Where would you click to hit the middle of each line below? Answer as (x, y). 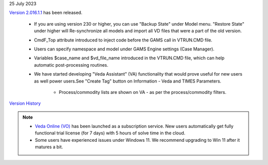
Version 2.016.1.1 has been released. (46, 13)
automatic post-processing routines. (71, 65)
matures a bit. (49, 147)
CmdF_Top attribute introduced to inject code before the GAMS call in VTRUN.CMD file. (123, 40)
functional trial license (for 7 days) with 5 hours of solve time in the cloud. (110, 133)
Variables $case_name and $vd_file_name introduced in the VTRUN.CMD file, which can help (129, 58)
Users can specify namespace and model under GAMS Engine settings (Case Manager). (124, 49)
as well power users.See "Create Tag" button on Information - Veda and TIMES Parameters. (128, 81)
